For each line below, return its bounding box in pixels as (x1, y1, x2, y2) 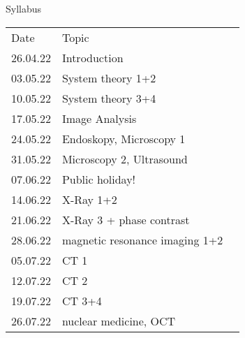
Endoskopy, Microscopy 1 (61, 130, 186, 147)
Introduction (61, 49, 124, 66)
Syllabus (6, 1, 42, 15)
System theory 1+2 (61, 69, 156, 86)
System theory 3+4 (61, 89, 156, 106)
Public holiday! (61, 170, 136, 187)
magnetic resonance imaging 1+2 (61, 231, 223, 248)
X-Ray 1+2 (61, 191, 117, 207)
